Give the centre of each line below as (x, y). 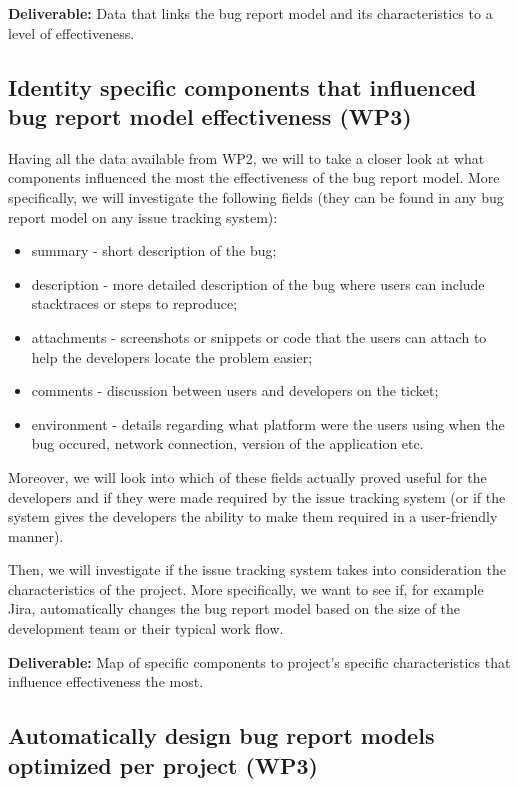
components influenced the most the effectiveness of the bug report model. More (254, 177)
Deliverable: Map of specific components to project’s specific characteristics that (259, 661)
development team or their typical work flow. (146, 628)
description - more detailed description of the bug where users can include (258, 283)
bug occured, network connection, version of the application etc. (227, 443)
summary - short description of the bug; (154, 250)
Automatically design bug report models (221, 735)
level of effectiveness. (71, 32)
